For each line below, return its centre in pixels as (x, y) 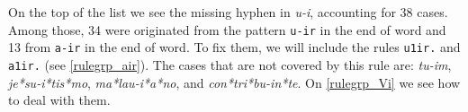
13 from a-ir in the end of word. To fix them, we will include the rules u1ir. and (234, 47)
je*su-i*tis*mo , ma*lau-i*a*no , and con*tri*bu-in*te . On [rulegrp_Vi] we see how (234, 82)
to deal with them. (59, 100)
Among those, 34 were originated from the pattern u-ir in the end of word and (227, 29)
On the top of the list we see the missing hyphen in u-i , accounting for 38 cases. (228, 12)
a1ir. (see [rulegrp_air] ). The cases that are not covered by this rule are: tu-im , (230, 64)
